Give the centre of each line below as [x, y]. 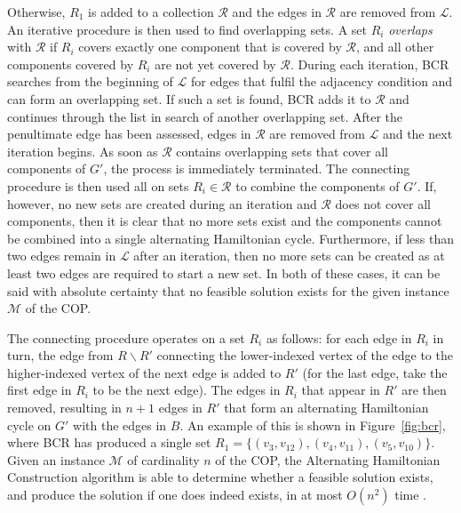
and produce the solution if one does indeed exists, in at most [175, 495]
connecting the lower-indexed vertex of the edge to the [305, 355]
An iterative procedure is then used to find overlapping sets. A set [187, 29]
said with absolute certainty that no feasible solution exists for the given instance [228, 290]
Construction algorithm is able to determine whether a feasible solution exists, [220, 477]
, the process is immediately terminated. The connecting [257, 168]
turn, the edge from [60, 355]
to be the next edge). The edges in [187, 390]
